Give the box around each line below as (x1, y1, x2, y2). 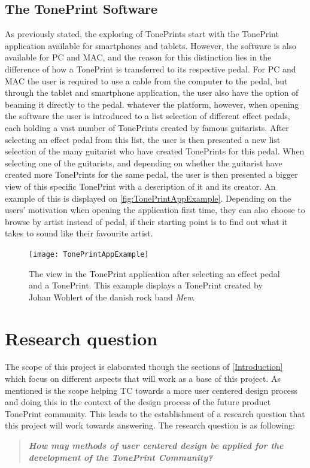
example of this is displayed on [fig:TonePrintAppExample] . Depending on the (5, 192, 291, 204)
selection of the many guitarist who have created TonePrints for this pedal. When (5, 145, 305, 157)
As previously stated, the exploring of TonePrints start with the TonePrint (5, 28, 279, 40)
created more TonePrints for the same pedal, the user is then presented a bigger (5, 168, 298, 181)
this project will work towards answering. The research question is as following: (5, 419, 295, 431)
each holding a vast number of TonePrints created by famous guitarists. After (5, 121, 289, 133)
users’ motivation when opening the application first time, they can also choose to (5, 203, 305, 216)
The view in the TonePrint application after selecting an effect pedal (29, 267, 280, 279)
